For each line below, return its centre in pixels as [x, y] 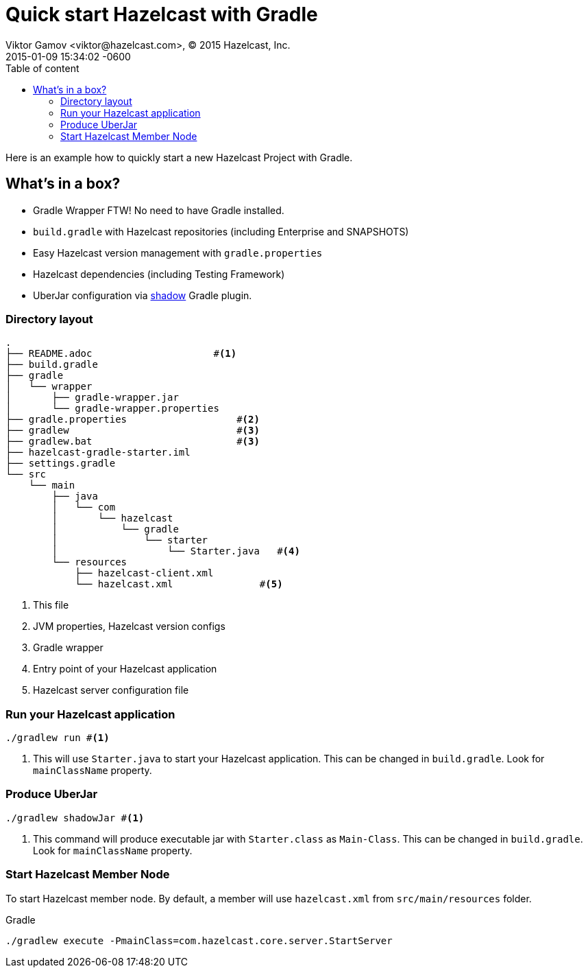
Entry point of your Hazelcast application [125, 669]
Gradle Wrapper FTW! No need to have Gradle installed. [159, 210]
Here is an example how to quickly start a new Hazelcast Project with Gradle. [179, 157]
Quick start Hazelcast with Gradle [162, 14]
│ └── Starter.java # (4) [176, 551]
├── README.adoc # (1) [121, 354]
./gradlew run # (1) [58, 738]
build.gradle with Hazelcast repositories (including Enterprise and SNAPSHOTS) [221, 231]
